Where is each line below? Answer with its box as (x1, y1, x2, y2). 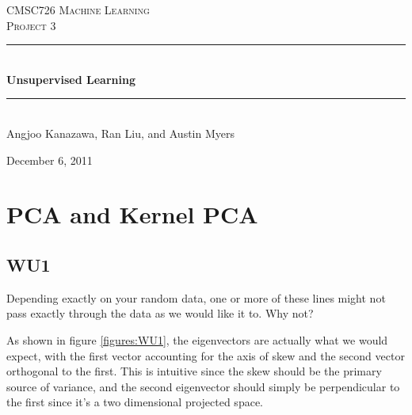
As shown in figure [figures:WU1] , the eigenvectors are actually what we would (6, 331, 388, 348)
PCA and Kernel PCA (6, 198, 258, 230)
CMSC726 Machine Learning (6, 2, 150, 17)
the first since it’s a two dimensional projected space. (6, 394, 263, 410)
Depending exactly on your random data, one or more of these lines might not (6, 289, 386, 306)
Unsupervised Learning (6, 70, 135, 87)
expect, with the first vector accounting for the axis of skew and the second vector (6, 347, 405, 364)
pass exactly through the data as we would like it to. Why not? (6, 305, 314, 322)
